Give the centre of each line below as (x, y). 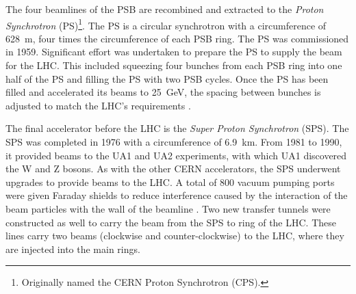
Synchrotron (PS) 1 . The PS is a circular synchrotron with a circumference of (166, 24)
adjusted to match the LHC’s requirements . (98, 105)
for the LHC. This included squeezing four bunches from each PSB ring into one (174, 65)
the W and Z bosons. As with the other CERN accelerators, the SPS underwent (173, 169)
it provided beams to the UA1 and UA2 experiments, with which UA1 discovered (176, 155)
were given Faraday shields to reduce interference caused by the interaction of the (177, 195)
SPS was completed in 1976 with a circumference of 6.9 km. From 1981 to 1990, (174, 142)
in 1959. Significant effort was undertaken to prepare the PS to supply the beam (174, 52)
